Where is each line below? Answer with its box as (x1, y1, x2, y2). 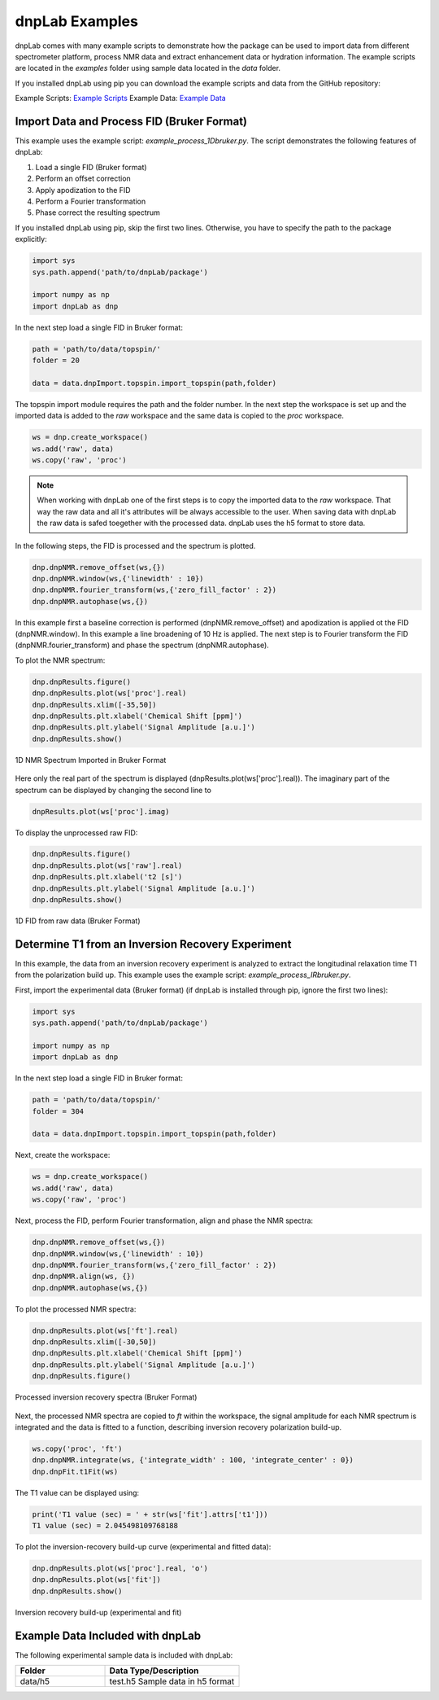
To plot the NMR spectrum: (15, 655, 106, 665)
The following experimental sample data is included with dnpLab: (15, 1650, 233, 1660)
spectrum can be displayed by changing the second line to (15, 785, 211, 795)
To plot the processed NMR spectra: (15, 1303, 137, 1314)
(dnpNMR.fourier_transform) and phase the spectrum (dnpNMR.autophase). (15, 640, 270, 651)
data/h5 (20, 1676, 50, 1687)
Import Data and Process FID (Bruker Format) (15, 114, 248, 128)
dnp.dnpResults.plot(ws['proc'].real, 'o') (32, 1564, 209, 1573)
